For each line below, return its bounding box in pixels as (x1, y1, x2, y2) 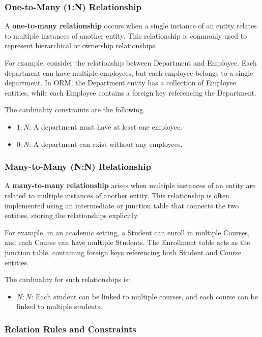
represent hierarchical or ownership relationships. (5, 40, 157, 51)
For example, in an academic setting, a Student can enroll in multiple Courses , (5, 227, 250, 237)
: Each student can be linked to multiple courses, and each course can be (31, 291, 258, 301)
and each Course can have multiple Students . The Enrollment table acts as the (5, 237, 250, 248)
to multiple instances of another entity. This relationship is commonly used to (5, 30, 247, 41)
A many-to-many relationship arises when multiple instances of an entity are (5, 180, 256, 191)
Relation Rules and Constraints (5, 322, 136, 335)
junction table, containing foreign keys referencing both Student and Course (5, 247, 242, 257)
